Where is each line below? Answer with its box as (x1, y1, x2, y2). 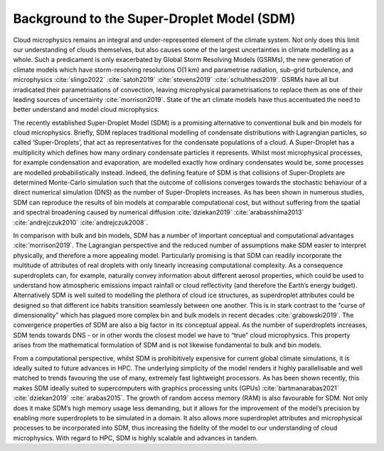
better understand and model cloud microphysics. (13, 105, 160, 114)
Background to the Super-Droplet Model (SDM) (13, 11, 296, 26)
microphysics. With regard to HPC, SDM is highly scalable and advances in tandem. (13, 433, 259, 442)
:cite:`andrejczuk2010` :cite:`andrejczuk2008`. (13, 218, 149, 227)
